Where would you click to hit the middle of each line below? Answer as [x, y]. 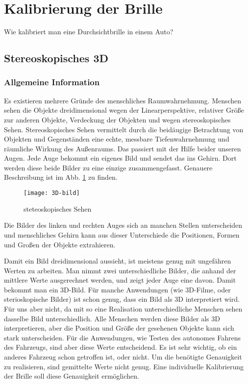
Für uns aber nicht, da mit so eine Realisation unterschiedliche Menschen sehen [123, 309]
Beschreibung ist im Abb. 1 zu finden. [61, 177]
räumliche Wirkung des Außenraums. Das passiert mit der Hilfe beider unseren [123, 148]
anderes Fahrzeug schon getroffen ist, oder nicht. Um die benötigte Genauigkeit [123, 357]
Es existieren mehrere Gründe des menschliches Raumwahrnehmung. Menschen [123, 100]
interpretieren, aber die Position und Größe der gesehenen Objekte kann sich [119, 328]
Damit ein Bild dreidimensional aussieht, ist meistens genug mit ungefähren [118, 261]
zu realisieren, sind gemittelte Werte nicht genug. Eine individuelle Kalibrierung [124, 366]
